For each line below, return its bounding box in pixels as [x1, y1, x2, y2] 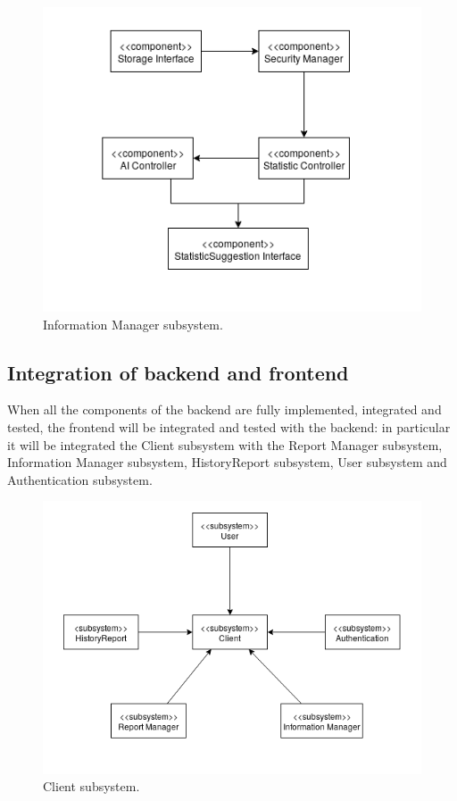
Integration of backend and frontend [7, 358, 349, 386]
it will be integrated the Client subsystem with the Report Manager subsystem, [7, 435, 443, 454]
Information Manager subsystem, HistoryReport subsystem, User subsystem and [7, 453, 447, 471]
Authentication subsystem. [7, 470, 153, 488]
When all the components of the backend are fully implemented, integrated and [7, 400, 442, 419]
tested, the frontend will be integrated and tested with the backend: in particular [7, 418, 451, 437]
